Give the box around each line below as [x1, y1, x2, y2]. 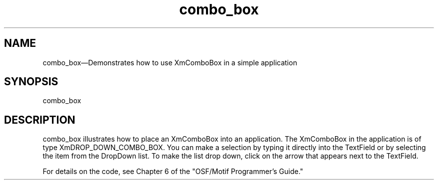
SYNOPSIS [4, 75, 58, 88]
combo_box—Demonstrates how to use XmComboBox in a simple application [42, 58, 297, 67]
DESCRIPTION [4, 113, 75, 126]
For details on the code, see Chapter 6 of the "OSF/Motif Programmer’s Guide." [42, 167, 303, 176]
